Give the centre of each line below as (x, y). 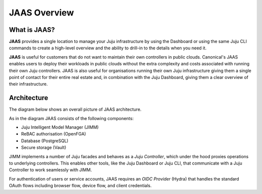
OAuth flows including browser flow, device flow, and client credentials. (80, 186)
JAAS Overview (41, 13)
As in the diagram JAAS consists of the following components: (71, 118)
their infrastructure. (28, 84)
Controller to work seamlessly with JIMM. (50, 170)
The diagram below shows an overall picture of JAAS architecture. (75, 109)
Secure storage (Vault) (44, 148)
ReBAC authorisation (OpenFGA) (54, 134)
